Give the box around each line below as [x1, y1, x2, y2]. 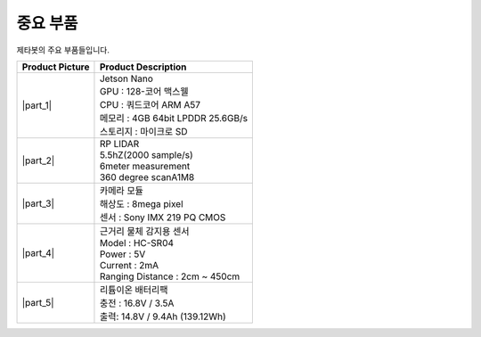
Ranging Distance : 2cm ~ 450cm [99, 270, 240, 283]
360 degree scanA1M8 [99, 170, 195, 183]
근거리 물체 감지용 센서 [99, 225, 190, 237]
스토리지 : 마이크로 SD [99, 125, 188, 137]
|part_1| [21, 99, 53, 111]
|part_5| [21, 296, 54, 308]
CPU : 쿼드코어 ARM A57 [99, 98, 200, 111]
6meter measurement [99, 160, 191, 172]
